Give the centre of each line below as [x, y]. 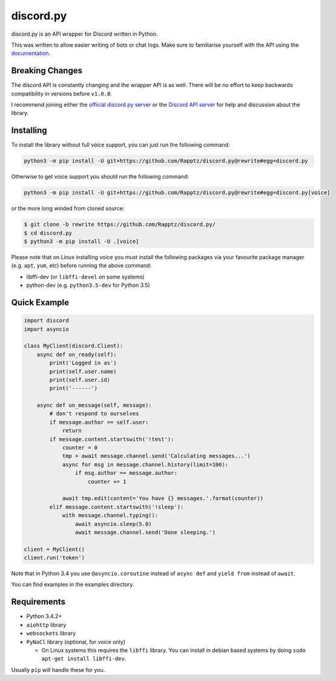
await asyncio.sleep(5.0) [113, 524]
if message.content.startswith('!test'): [112, 439]
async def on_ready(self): [77, 354]
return [72, 431]
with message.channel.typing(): [110, 515]
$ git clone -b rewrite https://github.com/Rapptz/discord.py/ [120, 225]
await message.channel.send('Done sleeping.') [145, 532]
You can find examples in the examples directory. [73, 585]
